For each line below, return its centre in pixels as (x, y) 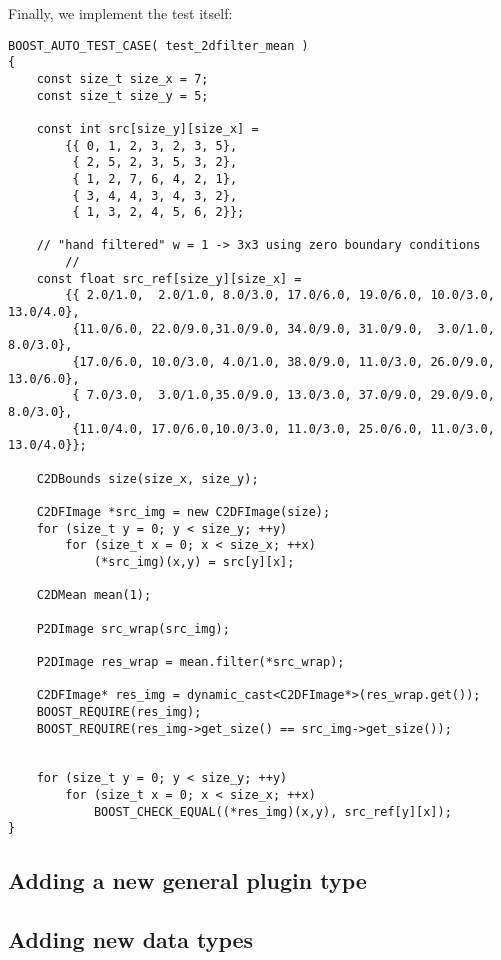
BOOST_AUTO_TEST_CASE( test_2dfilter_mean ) (158, 45)
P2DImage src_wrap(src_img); (133, 628)
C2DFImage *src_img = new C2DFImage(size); (183, 511)
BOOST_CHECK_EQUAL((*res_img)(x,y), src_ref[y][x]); (272, 811)
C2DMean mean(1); (94, 595)
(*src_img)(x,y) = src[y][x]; (194, 561)
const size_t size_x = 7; (122, 78)
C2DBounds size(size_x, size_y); (147, 478)
